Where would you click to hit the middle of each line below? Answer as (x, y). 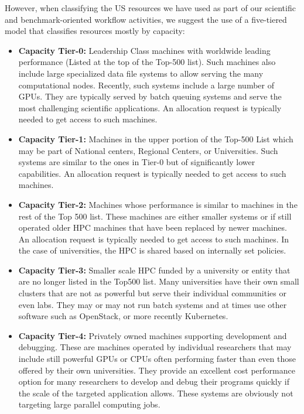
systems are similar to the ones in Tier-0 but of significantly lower (137, 162)
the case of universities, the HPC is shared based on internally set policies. (152, 250)
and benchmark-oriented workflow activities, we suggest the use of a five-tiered (146, 19)
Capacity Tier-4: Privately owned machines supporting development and (153, 335)
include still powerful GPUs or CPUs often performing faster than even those (157, 359)
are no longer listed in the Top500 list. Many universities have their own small (159, 281)
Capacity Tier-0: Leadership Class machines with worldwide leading (144, 50)
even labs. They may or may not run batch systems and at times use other (153, 304)
